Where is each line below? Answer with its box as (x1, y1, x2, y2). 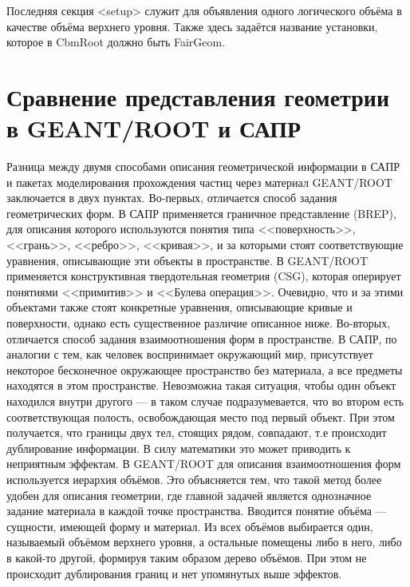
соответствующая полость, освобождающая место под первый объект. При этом (6, 408, 395, 425)
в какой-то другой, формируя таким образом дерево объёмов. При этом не (6, 549, 367, 565)
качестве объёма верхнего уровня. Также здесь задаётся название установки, (6, 18, 378, 34)
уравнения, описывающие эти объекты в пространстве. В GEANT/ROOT (6, 252, 369, 268)
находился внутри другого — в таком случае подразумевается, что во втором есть (6, 393, 404, 409)
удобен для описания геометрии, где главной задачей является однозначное (6, 486, 372, 503)
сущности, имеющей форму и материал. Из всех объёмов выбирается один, (6, 518, 373, 534)
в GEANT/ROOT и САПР (6, 112, 302, 145)
